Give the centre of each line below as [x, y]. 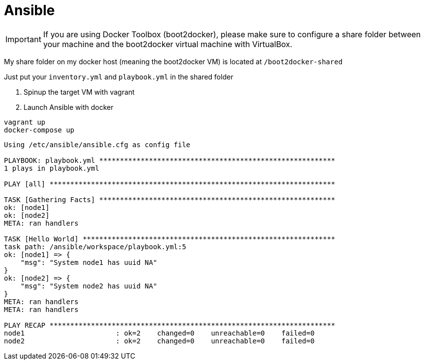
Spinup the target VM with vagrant [79, 92]
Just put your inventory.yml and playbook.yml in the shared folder [119, 77]
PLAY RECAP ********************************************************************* [170, 325]
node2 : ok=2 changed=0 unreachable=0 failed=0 [159, 341]
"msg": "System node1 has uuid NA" [89, 262]
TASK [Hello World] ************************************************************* [170, 239]
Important [23, 39]
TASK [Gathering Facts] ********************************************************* [170, 199]
